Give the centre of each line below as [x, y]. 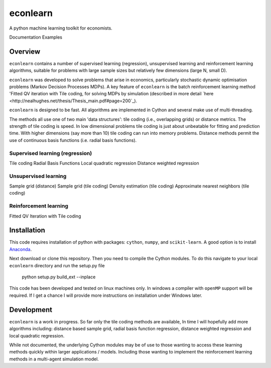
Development [31, 310]
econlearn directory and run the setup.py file [57, 265]
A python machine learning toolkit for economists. [61, 28]
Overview [25, 51]
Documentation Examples [36, 37]
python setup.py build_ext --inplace [59, 277]
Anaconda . [21, 249]
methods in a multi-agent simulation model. [54, 359]
